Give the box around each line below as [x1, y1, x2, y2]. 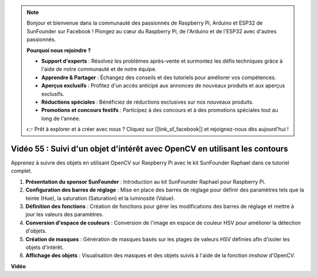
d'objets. [25, 227, 47, 234]
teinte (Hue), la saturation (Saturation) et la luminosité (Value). [25, 194, 176, 201]
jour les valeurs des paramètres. [25, 211, 104, 218]
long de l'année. [41, 115, 80, 122]
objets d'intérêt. [25, 244, 64, 251]
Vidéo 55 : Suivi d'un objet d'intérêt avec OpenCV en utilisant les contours [11, 143, 288, 153]
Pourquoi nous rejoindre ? [26, 47, 91, 54]
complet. [11, 167, 32, 175]
